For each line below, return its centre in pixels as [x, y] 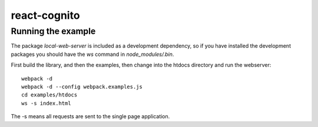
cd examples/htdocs [49, 95]
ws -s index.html [46, 103]
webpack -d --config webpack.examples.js [82, 86]
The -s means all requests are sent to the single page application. [90, 116]
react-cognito [45, 15]
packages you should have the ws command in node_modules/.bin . [92, 54]
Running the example [53, 31]
